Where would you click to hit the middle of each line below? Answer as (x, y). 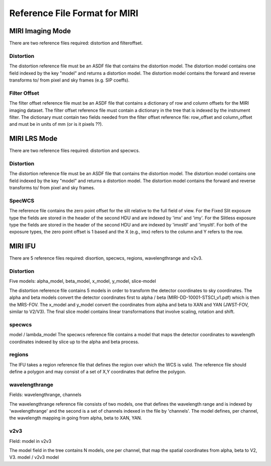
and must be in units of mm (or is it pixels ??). (56, 124)
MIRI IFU (23, 246)
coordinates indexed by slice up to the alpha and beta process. (74, 342)
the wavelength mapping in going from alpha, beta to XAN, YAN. (76, 418)
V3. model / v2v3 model (34, 457)
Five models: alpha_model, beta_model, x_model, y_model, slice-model (83, 281)
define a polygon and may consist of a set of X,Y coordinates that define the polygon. (98, 372)
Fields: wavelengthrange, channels (45, 395)
